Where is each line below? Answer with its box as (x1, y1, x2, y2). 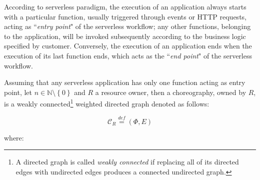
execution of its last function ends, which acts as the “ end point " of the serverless (4, 50, 252, 60)
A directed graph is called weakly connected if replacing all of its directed (15, 156, 239, 167)
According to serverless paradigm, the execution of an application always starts (4, 1, 246, 11)
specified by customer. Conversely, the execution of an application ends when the (4, 40, 252, 51)
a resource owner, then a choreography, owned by (95, 86, 246, 97)
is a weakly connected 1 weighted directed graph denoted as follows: (4, 97, 209, 108)
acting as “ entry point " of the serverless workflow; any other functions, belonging (4, 21, 251, 31)
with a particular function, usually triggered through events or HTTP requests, (4, 11, 246, 21)
